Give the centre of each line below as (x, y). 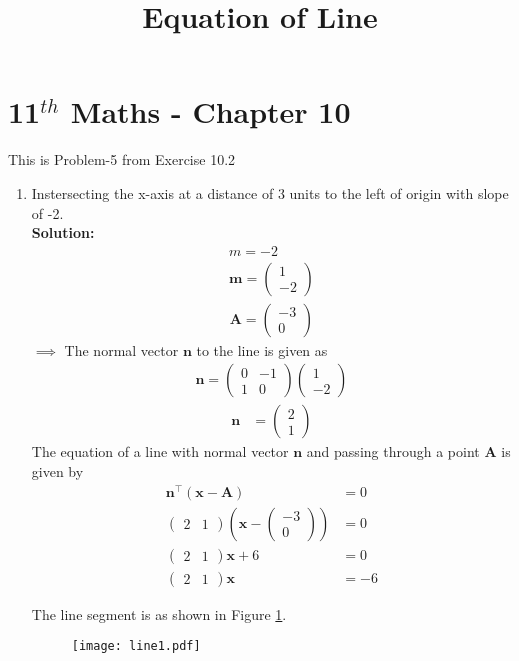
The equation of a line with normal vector (160, 451)
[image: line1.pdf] (136, 646)
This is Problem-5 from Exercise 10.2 (122, 159)
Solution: (63, 232)
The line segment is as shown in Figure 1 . (159, 613)
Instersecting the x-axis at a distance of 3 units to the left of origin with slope (270, 192)
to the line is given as (262, 349)
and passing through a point (393, 451)
